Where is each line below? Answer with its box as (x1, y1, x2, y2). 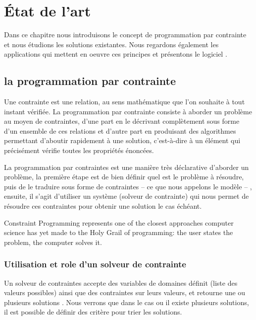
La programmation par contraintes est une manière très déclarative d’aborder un (4, 161, 249, 172)
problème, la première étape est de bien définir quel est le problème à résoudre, (4, 171, 244, 182)
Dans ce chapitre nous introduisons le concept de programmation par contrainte (4, 29, 247, 40)
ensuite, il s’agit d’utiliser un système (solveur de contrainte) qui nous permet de (4, 191, 249, 201)
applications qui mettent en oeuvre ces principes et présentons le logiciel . (4, 49, 227, 59)
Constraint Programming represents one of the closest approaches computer (4, 217, 234, 228)
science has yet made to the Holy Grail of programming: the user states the (4, 227, 233, 238)
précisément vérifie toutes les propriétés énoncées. (4, 145, 154, 156)
